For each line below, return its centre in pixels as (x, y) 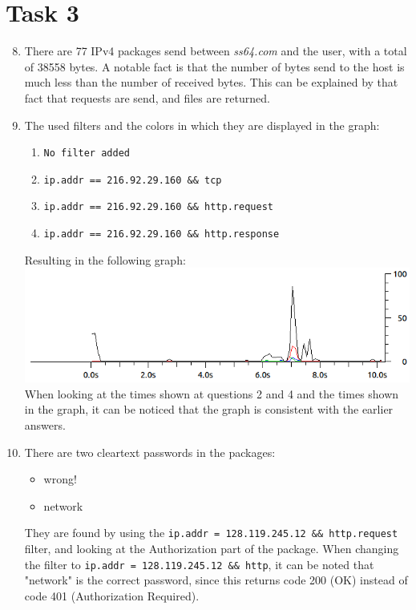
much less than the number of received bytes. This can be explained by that (211, 82)
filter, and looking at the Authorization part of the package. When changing (212, 549)
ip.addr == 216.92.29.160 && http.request (158, 207)
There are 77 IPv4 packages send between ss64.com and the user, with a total (216, 51)
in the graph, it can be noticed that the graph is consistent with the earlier (209, 409)
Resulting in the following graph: (105, 259)
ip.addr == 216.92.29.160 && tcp (133, 180)
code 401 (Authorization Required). (112, 595)
